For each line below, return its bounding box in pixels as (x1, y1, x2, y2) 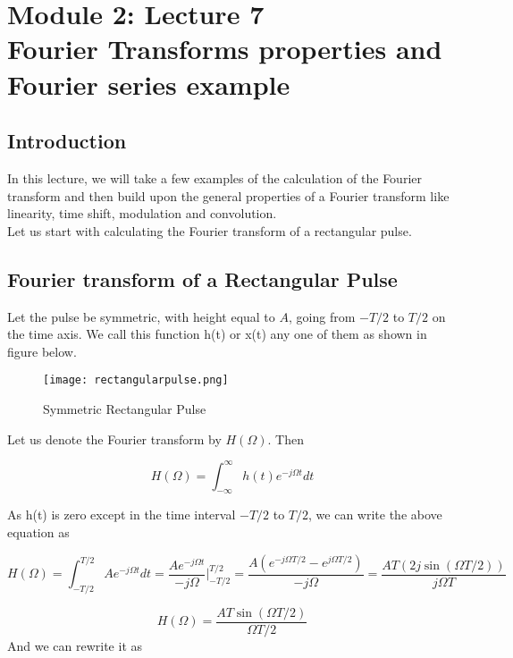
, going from (288, 307, 356, 325)
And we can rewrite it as (7, 636, 143, 654)
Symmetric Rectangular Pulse (43, 399, 206, 418)
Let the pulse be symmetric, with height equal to (7, 307, 275, 325)
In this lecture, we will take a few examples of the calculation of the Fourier (7, 168, 422, 187)
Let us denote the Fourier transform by (7, 429, 222, 448)
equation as (7, 523, 70, 542)
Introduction (7, 127, 127, 155)
